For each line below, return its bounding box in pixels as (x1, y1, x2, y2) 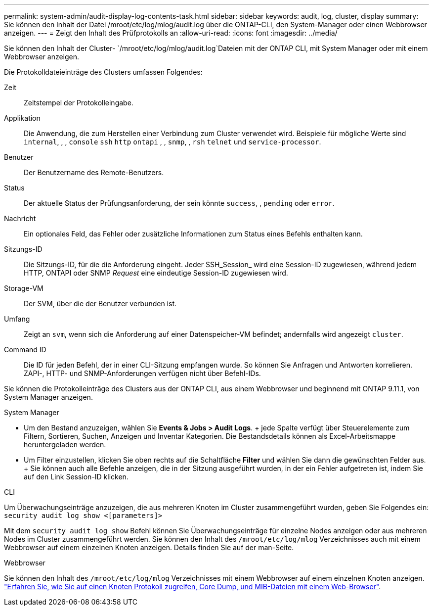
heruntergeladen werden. (24, 440, 106, 449)
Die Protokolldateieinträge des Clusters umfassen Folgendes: (4, 68, 203, 76)
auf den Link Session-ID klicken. (24, 472, 129, 481)
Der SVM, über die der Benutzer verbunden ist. (24, 299, 177, 308)
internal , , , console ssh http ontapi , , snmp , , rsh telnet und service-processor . (24, 138, 321, 146)
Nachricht (4, 214, 36, 223)
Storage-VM (4, 284, 43, 292)
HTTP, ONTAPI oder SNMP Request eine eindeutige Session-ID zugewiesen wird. (24, 269, 288, 277)
